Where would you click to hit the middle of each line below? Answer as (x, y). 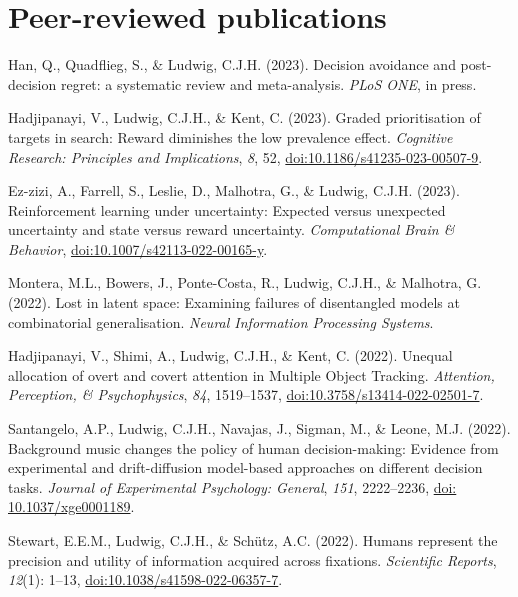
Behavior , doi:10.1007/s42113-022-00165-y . (138, 248)
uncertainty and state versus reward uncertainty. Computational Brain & (231, 229)
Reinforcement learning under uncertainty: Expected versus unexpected (227, 209)
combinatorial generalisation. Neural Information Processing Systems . (221, 321)
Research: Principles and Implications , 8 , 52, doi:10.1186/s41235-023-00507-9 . (245, 156)
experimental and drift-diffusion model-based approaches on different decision (245, 467)
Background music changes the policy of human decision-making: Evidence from (253, 447)
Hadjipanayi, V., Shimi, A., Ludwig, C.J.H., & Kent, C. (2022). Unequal (230, 355)
